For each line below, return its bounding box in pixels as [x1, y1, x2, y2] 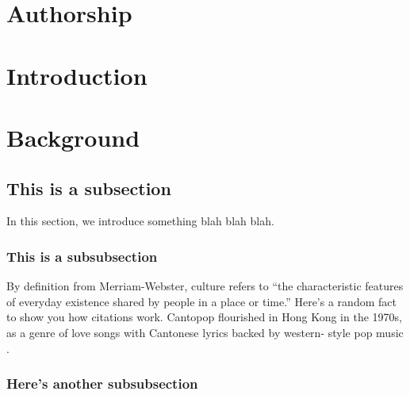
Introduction [6, 59, 148, 91]
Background [6, 121, 140, 153]
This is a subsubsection [6, 246, 158, 266]
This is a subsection [6, 175, 171, 200]
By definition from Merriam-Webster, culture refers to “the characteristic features [6, 278, 404, 294]
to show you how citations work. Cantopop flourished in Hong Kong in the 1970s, [6, 309, 402, 325]
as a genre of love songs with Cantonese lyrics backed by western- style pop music [6, 324, 404, 340]
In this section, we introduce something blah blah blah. [6, 213, 274, 229]
